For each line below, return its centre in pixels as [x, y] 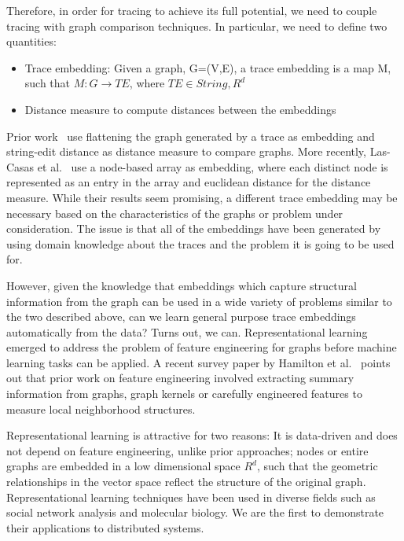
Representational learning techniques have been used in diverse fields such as [191, 497]
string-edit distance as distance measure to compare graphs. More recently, [186, 151]
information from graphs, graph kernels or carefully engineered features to [184, 394]
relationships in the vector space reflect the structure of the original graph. [186, 482]
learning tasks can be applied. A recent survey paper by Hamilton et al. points [198, 362]
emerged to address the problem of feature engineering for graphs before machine [202, 347]
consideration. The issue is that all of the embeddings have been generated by [194, 228]
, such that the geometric [318, 466]
